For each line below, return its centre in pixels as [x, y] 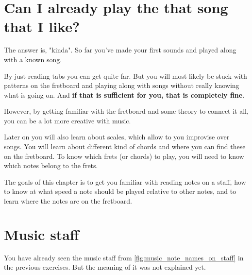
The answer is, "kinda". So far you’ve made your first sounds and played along [120, 50]
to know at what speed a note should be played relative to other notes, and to [120, 191]
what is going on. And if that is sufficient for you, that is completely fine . [124, 95]
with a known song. [33, 59]
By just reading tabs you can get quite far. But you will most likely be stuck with [126, 76]
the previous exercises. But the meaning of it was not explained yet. [105, 267]
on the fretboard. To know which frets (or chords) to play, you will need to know [124, 156]
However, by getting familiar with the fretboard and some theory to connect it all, [126, 111]
